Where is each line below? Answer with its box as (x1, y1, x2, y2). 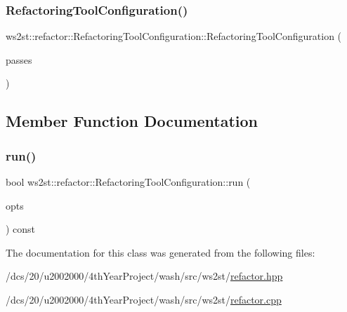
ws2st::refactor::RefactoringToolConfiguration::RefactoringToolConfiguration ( (6, 29, 342, 43)
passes (6, 52, 32, 67)
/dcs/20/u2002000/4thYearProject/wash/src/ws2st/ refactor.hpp (6, 269, 283, 283)
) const (6, 222, 36, 236)
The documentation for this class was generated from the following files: (6, 245, 315, 259)
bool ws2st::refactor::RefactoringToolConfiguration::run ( (6, 175, 251, 189)
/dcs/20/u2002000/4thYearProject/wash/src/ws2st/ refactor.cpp (6, 292, 282, 306)
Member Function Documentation (6, 110, 258, 132)
